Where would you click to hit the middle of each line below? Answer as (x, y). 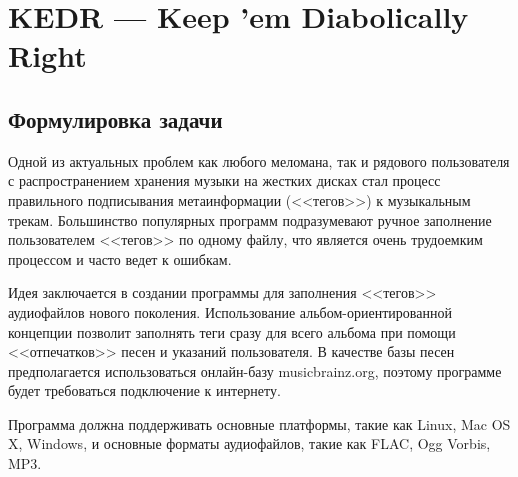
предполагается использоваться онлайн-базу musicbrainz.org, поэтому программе (255, 370)
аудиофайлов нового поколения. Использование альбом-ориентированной (230, 311)
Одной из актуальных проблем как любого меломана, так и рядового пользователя (259, 160)
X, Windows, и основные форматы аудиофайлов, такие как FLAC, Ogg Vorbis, (249, 443)
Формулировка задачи (115, 118)
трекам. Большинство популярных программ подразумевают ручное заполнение (250, 219)
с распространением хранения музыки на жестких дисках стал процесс (224, 180)
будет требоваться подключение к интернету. (144, 390)
